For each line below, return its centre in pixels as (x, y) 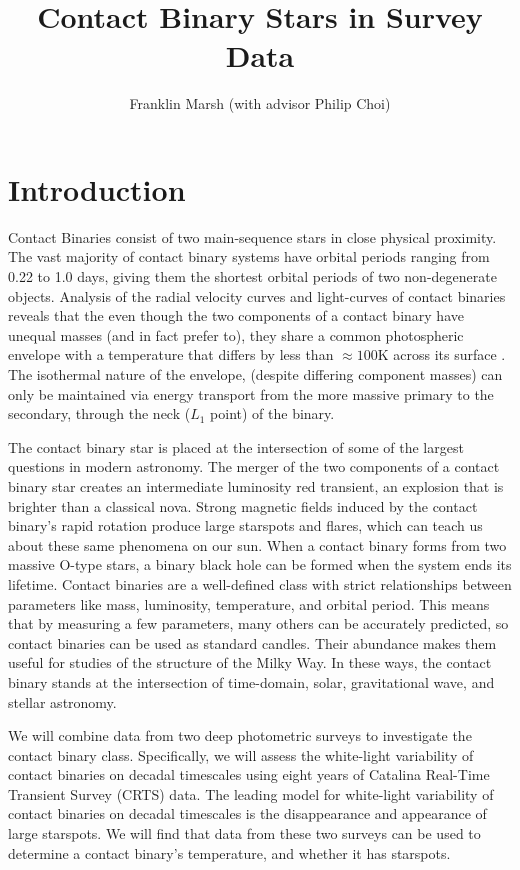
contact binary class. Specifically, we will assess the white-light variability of (241, 754)
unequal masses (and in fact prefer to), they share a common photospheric (236, 334)
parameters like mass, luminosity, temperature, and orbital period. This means (249, 603)
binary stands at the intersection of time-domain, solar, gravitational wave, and (251, 681)
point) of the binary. (272, 413)
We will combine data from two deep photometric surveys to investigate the (240, 735)
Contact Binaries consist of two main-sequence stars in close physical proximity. (252, 236)
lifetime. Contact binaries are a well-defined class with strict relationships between (260, 583)
